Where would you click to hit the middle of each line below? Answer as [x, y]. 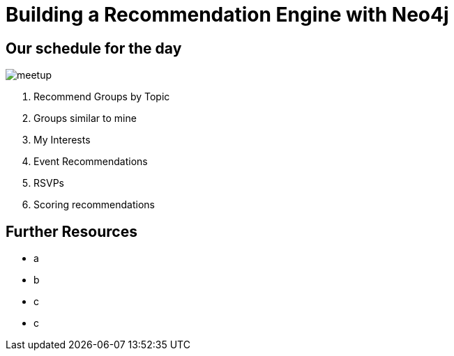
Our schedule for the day [94, 48]
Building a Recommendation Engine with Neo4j [227, 15]
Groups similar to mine [85, 118]
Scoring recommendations [94, 205]
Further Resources [71, 231]
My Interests [62, 140]
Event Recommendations [91, 162]
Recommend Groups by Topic [102, 97]
